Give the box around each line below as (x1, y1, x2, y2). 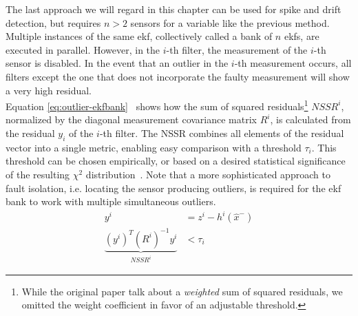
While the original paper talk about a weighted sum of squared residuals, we (21, 284, 343, 298)
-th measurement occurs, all (234, 56, 352, 70)
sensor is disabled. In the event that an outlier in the (6, 56, 229, 70)
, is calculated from (270, 112, 351, 127)
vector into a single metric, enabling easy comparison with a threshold (6, 140, 302, 154)
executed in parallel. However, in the (6, 42, 160, 56)
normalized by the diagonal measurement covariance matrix (6, 112, 257, 127)
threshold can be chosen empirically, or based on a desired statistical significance (6, 154, 346, 168)
